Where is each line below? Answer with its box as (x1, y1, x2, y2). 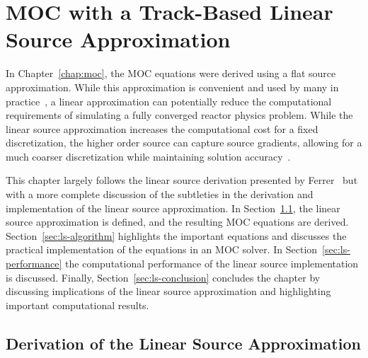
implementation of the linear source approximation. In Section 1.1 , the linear (6, 200, 340, 215)
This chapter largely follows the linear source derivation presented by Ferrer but (6, 173, 358, 187)
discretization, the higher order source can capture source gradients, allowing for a (6, 135, 362, 150)
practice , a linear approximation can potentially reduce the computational (6, 93, 332, 108)
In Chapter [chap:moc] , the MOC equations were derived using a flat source (6, 66, 336, 81)
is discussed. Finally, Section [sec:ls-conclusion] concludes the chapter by (6, 270, 321, 284)
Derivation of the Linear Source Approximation (6, 332, 361, 354)
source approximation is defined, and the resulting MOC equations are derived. (6, 214, 349, 229)
